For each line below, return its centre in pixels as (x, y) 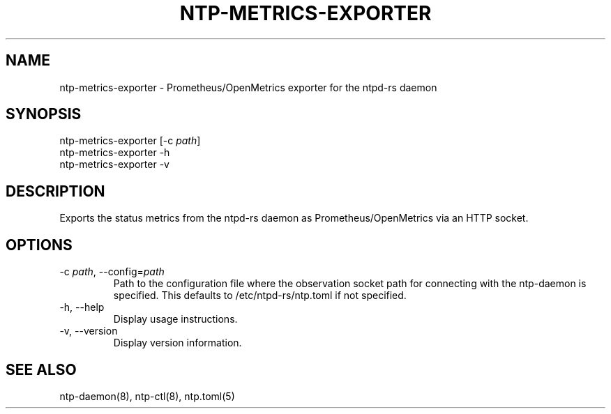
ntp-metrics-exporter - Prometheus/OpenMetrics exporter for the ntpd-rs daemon (248, 87)
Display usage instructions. (175, 319)
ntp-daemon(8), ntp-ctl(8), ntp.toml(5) (147, 396)
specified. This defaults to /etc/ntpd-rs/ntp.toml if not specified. (260, 296)
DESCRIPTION (55, 191)
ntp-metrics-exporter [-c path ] (130, 141)
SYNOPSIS (44, 114)
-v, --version (89, 331)
